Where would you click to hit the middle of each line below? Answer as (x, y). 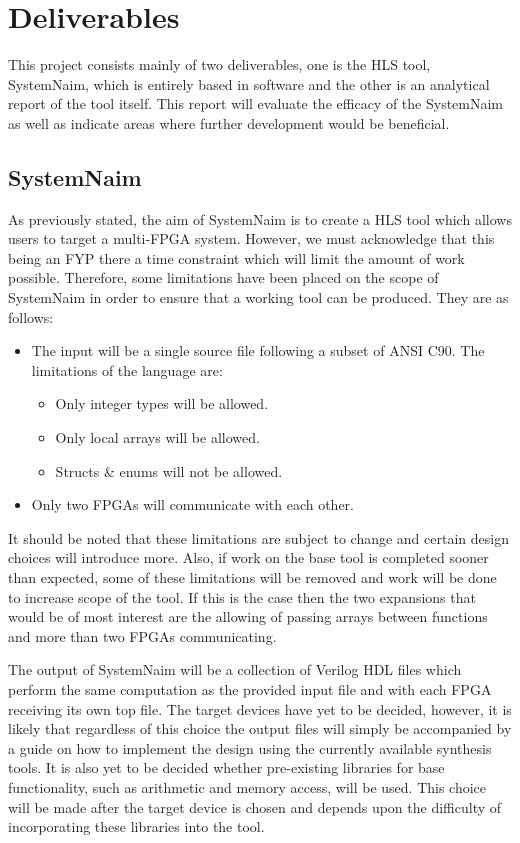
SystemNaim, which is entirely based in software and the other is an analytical (249, 83)
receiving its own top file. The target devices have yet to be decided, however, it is (260, 708)
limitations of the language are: (127, 369)
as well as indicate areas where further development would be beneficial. (229, 122)
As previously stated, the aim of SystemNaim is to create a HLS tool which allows (260, 218)
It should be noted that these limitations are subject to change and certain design (258, 537)
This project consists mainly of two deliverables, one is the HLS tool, (219, 64)
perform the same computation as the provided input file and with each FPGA (250, 688)
